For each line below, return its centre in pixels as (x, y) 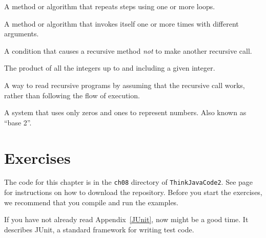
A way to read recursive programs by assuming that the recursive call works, (125, 85)
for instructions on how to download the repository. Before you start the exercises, (133, 192)
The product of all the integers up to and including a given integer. (110, 68)
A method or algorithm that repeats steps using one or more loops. (110, 6)
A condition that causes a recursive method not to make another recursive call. (128, 50)
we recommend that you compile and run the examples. (91, 202)
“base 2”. (18, 122)
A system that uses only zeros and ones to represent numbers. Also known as (125, 112)
